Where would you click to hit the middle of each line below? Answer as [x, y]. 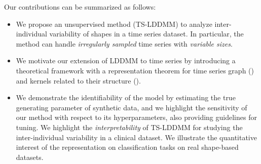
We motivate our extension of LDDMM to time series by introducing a [126, 60]
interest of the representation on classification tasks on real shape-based [127, 147]
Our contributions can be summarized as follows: [80, 7]
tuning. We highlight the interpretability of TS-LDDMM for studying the [129, 127]
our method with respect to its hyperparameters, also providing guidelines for [136, 117]
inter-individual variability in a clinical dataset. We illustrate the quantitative [136, 137]
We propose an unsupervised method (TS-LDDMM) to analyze [114, 24]
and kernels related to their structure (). [78, 80]
